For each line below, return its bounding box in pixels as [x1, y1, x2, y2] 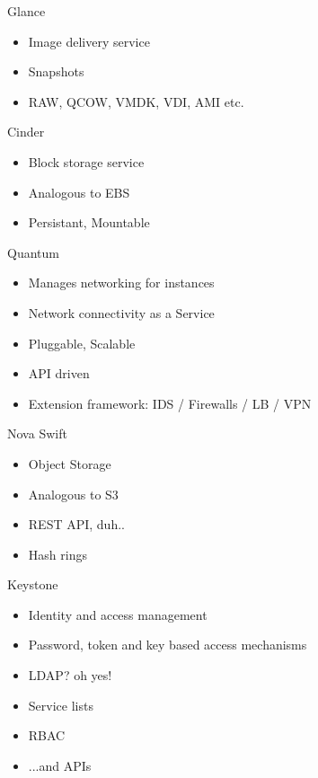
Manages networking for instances [28, 273, 215, 292]
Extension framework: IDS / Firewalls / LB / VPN [28, 393, 312, 412]
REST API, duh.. [28, 515, 125, 534]
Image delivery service [28, 31, 150, 50]
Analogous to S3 [28, 484, 119, 503]
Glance [7, 2, 46, 20]
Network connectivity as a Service [28, 303, 215, 322]
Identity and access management [28, 605, 208, 623]
